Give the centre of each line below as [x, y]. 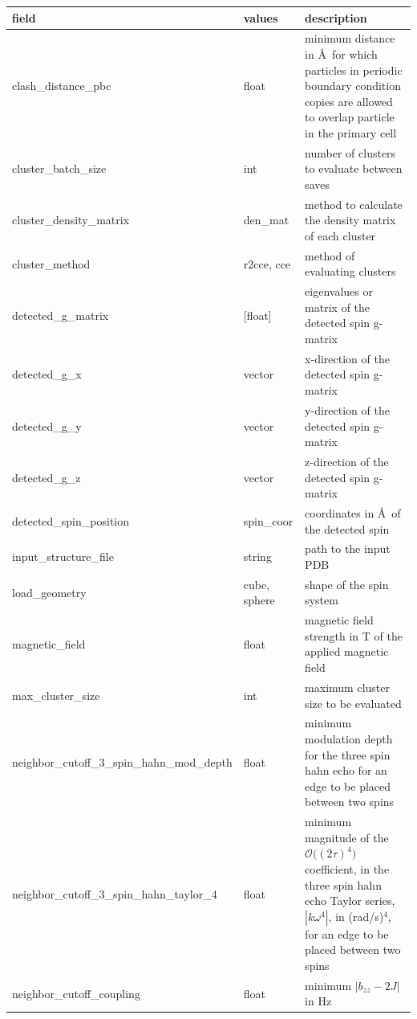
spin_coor [268, 520]
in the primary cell [351, 132]
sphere [259, 600]
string [257, 557]
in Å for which [341, 53]
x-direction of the [347, 358]
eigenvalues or [339, 291]
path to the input [348, 548]
